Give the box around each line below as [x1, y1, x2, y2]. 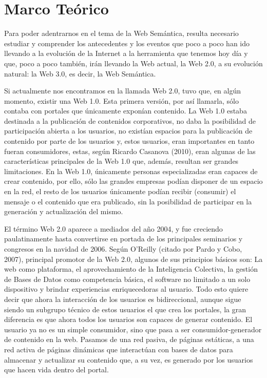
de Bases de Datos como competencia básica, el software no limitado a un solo [4, 273, 251, 284]
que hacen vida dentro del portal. [4, 364, 109, 375]
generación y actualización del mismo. [4, 206, 123, 217]
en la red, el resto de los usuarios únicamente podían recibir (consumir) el [4, 186, 236, 197]
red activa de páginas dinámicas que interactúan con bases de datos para [4, 344, 233, 354]
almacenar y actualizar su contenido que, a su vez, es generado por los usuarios [4, 354, 253, 365]
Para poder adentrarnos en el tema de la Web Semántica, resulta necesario [4, 28, 239, 39]
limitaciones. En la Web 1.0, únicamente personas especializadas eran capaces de [4, 165, 258, 176]
